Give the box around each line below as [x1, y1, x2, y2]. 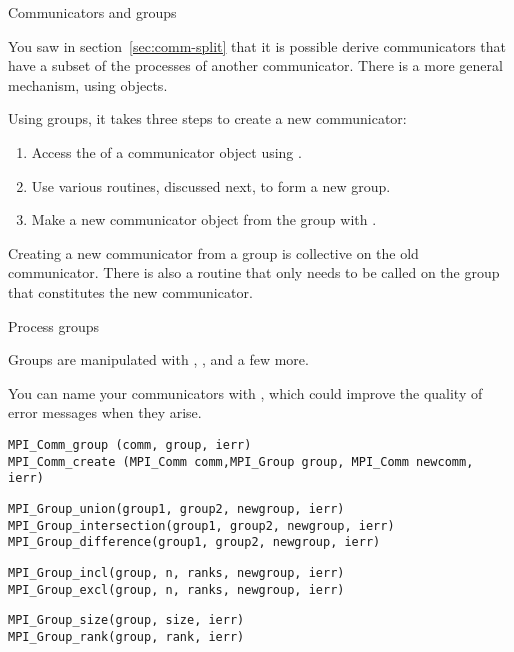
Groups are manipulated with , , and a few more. [8, 349, 309, 370]
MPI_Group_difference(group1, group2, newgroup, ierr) [8, 535, 381, 550]
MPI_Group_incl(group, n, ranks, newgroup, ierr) [8, 565, 345, 580]
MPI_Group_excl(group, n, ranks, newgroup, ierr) [8, 582, 345, 597]
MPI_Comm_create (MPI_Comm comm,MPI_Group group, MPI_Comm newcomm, [8, 454, 474, 469]
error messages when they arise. [8, 402, 202, 423]
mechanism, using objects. [8, 74, 168, 95]
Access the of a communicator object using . [31, 141, 302, 162]
